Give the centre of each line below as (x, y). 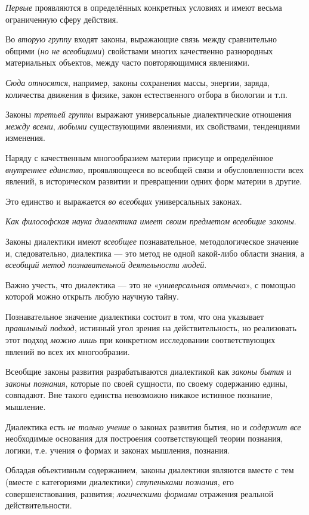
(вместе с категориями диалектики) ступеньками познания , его (120, 482)
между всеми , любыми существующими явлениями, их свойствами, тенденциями (153, 126)
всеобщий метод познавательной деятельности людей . (106, 265)
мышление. (26, 407)
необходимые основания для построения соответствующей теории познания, (144, 438)
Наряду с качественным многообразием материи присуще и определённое (139, 157)
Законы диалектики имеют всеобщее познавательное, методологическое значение (152, 241)
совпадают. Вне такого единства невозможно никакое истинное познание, (139, 395)
